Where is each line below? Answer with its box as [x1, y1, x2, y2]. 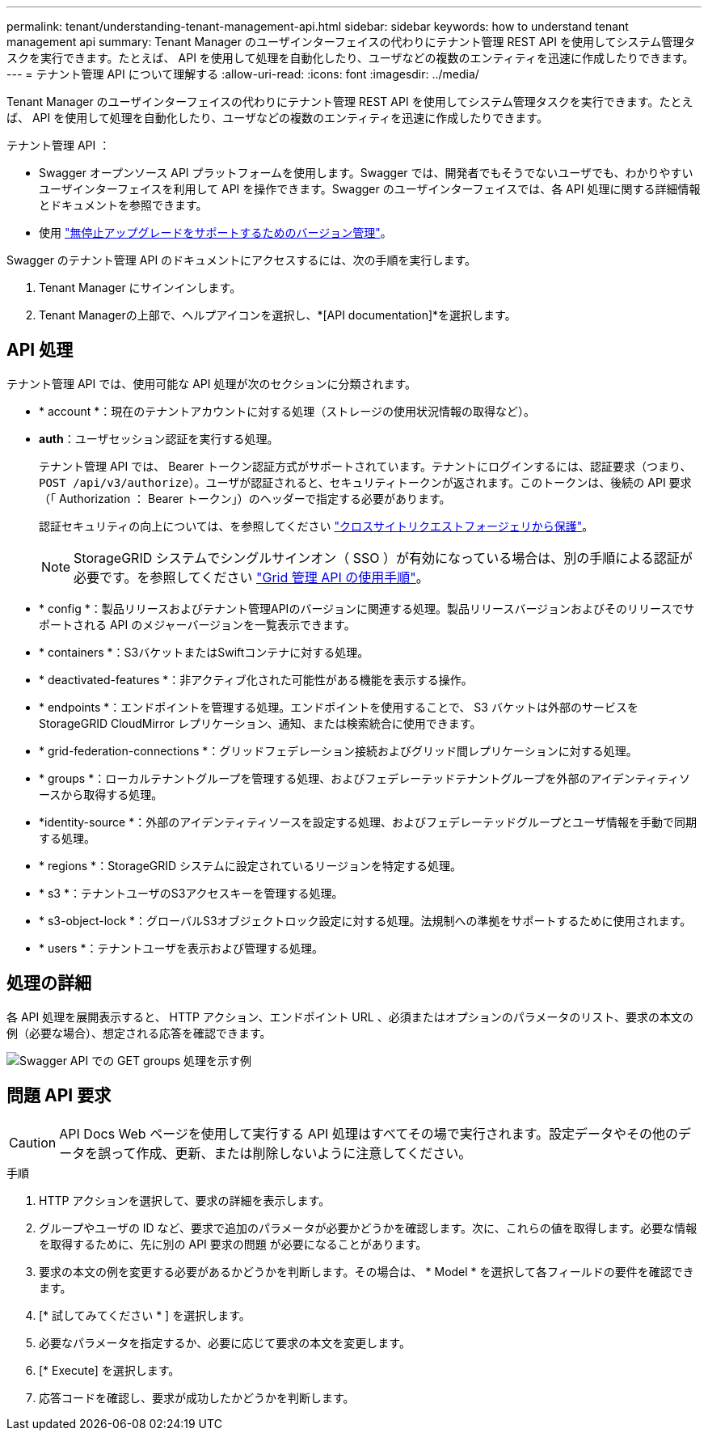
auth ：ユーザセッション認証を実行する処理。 [39, 431, 279, 446]
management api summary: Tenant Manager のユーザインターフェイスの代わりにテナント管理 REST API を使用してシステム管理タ [6, 35, 696, 49]
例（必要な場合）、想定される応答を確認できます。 [6, 1025, 272, 1040]
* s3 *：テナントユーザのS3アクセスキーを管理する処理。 [39, 885, 343, 900]
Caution [9, 1134, 57, 1151]
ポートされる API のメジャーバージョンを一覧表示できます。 [39, 617, 356, 632]
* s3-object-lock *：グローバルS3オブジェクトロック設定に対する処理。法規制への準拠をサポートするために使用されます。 [39, 913, 692, 928]
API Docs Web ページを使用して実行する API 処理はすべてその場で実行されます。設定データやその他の [59, 1125, 679, 1142]
